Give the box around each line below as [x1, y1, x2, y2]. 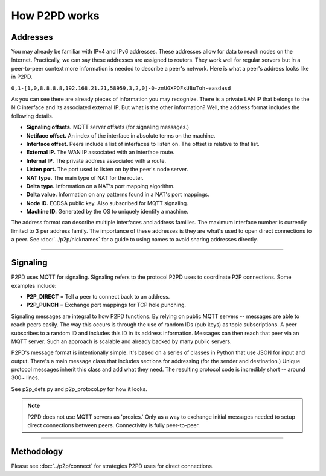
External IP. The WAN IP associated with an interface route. [26, 148, 175, 156]
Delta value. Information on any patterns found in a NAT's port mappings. [26, 191, 209, 198]
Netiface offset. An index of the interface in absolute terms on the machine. [26, 132, 216, 139]
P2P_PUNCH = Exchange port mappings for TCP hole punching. [26, 302, 187, 309]
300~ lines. [11, 374, 40, 381]
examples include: [11, 282, 57, 289]
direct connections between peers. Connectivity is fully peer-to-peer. [27, 422, 200, 429]
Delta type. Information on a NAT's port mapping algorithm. [26, 182, 175, 189]
